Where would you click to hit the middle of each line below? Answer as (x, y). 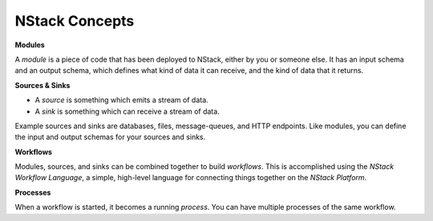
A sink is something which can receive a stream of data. (127, 111)
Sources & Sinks (42, 85)
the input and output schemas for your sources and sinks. (110, 137)
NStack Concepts (75, 21)
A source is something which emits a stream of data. (121, 100)
